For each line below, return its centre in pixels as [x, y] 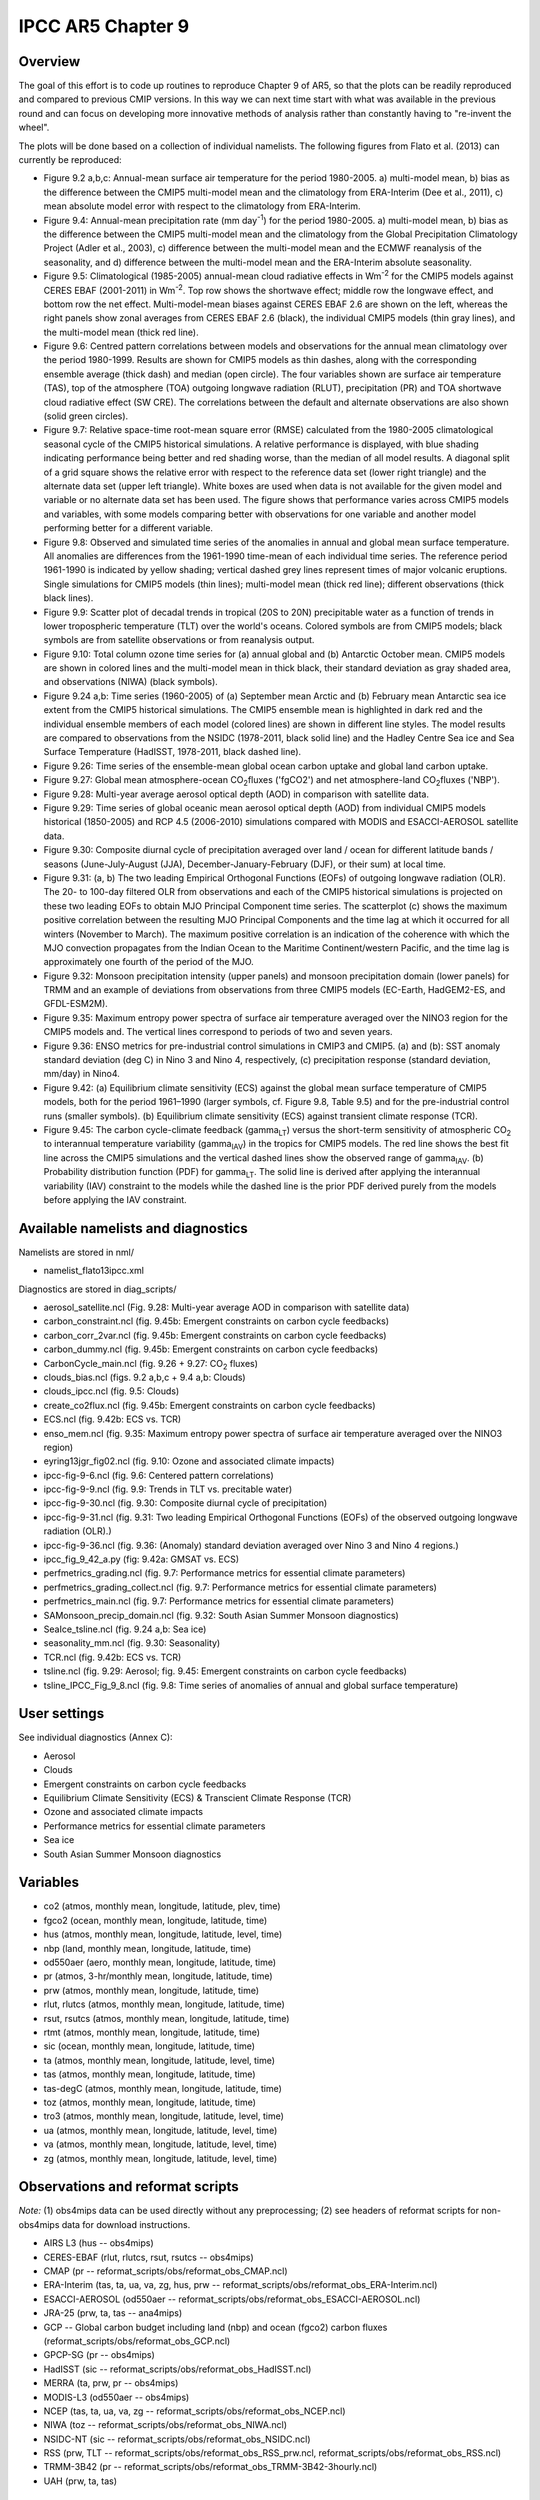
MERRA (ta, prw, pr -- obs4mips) [111, 2383]
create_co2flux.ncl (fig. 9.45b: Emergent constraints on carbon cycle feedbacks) [209, 1405]
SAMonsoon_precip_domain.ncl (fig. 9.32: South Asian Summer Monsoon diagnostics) [221, 1615]
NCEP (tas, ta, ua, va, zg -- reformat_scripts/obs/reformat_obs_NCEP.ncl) [194, 2411]
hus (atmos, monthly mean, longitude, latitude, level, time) [163, 1934]
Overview [49, 61]
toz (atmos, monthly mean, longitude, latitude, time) [150, 2102]
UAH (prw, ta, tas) [80, 2481]
